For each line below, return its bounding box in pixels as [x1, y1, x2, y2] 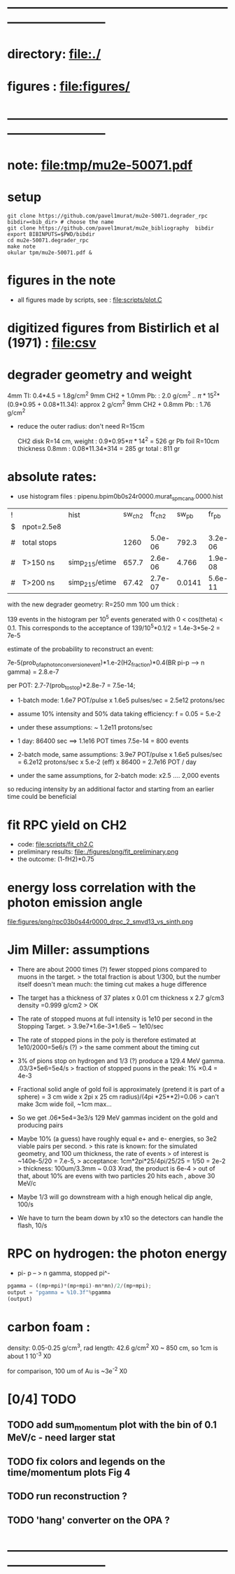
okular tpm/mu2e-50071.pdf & [7, 249, 92, 256]
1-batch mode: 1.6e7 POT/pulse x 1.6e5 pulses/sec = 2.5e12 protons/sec [17, 696, 225, 704]
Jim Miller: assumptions [7, 942, 150, 958]
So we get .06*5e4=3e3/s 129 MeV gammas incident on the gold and [17, 1113, 218, 1122]
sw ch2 [123, 509, 143, 520]
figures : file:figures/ [7, 78, 131, 94]
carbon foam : [7, 1319, 91, 1335]
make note [7, 243, 36, 250]
